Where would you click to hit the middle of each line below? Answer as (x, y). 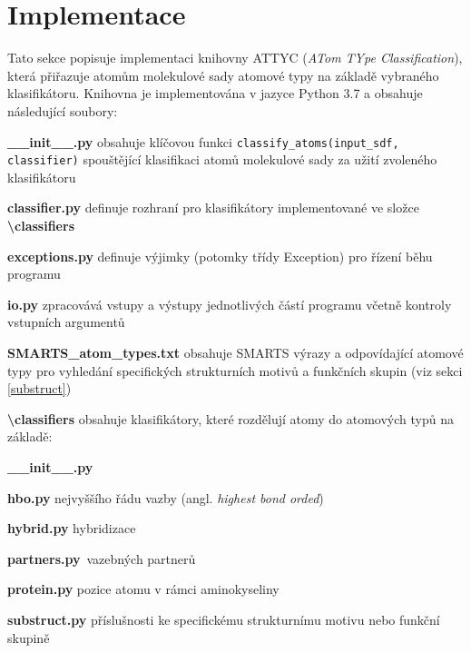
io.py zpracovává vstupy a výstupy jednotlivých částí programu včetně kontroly (230, 304)
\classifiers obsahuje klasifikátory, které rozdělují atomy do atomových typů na (231, 418)
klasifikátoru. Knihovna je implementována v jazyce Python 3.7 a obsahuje (215, 93)
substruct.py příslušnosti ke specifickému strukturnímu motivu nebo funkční (224, 619)
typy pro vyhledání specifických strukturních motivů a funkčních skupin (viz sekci (235, 370)
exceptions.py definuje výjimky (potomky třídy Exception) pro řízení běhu (220, 256)
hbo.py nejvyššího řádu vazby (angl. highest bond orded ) (166, 497)
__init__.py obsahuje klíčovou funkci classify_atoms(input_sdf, (203, 141)
